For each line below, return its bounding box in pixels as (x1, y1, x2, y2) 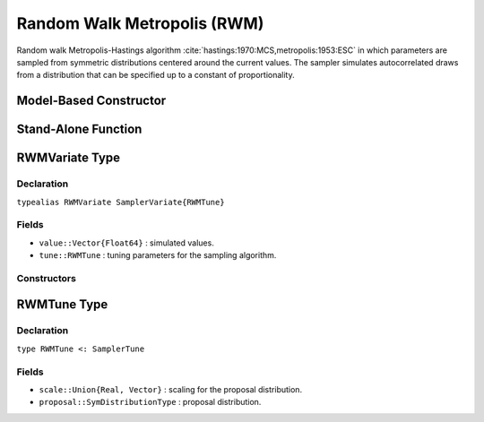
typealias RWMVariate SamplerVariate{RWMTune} (16, 197, 225, 207)
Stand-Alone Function (16, 122, 143, 137)
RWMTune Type (16, 297, 108, 313)
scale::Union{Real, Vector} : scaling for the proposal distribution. (39, 383, 303, 394)
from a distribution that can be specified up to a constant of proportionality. (16, 70, 295, 81)
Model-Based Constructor (16, 93, 167, 108)
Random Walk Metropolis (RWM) (16, 13, 264, 33)
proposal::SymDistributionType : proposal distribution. (39, 397, 262, 408)
